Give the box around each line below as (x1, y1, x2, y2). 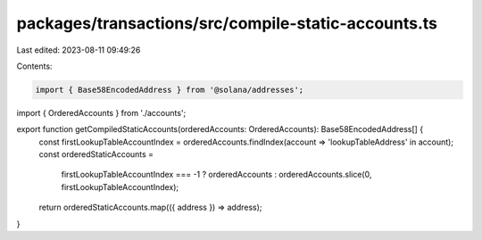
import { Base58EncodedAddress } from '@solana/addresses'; (35, 85, 304, 95)
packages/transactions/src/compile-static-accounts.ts (16, 13, 437, 33)
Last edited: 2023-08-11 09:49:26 (16, 45, 141, 55)
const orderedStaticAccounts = (38, 149, 154, 160)
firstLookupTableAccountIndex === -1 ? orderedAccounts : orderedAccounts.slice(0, (61, 170, 372, 180)
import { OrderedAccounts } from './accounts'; (16, 107, 187, 118)
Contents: (16, 61, 53, 71)
